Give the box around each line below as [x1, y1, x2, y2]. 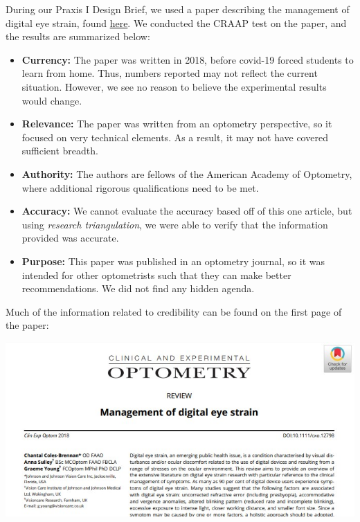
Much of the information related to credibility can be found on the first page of [6, 304, 342, 318]
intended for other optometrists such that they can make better [21, 267, 291, 282]
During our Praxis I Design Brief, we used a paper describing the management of [6, 2, 350, 16]
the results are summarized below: [6, 29, 150, 44]
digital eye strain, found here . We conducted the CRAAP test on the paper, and [6, 15, 347, 30]
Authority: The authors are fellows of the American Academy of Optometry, [21, 166, 352, 181]
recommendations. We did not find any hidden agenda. [21, 281, 255, 296]
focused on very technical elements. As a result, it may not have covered [21, 129, 328, 144]
